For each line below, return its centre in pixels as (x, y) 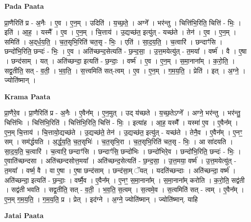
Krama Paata (27, 96)
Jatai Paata (24, 215)
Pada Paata (24, 6)
